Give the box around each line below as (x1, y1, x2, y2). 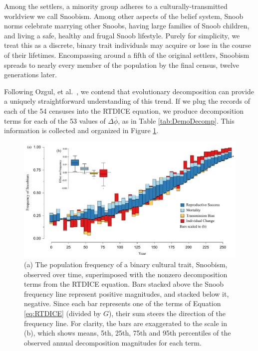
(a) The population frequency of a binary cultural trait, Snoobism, (24, 259, 228, 269)
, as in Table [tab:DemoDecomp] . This (118, 115, 235, 126)
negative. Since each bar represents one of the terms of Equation (24, 298, 221, 309)
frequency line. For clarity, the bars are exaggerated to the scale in (24, 318, 227, 328)
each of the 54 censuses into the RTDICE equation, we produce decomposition (4, 105, 244, 116)
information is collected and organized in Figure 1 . (4, 125, 159, 136)
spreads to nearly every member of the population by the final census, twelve (4, 59, 240, 70)
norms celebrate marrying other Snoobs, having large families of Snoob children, (4, 20, 250, 31)
